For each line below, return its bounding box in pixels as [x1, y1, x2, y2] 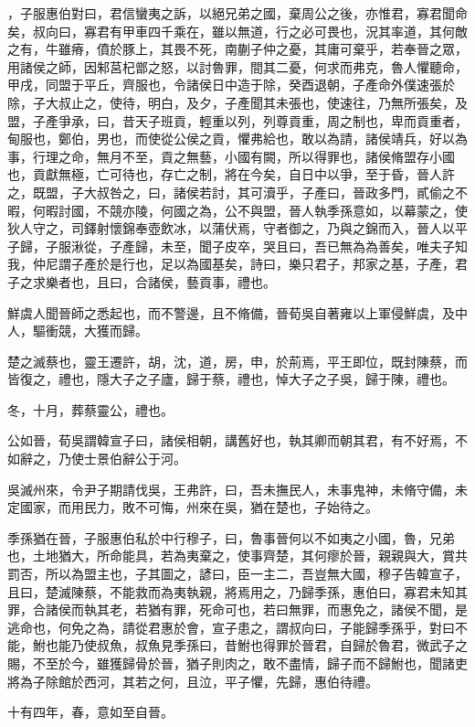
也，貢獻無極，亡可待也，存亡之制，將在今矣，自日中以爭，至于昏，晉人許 [7, 165, 455, 184]
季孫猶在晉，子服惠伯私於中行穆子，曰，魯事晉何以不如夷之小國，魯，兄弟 [7, 528, 455, 547]
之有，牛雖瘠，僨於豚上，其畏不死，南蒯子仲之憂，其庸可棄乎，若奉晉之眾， [7, 39, 468, 59]
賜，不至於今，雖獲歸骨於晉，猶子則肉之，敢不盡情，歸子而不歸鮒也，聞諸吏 [7, 654, 468, 672]
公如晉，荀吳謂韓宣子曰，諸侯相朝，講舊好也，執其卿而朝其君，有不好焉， [7, 431, 455, 450]
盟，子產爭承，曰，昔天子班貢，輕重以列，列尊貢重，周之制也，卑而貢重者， [7, 111, 468, 130]
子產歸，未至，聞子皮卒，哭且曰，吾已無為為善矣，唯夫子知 [109, 236, 468, 255]
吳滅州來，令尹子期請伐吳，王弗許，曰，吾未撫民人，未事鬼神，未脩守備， [7, 479, 455, 498]
